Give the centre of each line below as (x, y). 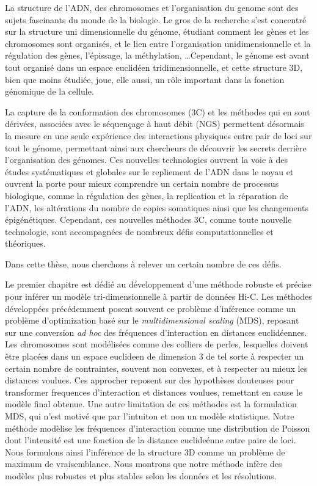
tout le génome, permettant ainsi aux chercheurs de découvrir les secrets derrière (156, 147)
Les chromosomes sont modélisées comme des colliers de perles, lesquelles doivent (157, 344)
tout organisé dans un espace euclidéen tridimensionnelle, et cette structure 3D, (154, 67)
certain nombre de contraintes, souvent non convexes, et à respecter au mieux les (156, 368)
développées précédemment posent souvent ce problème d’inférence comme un (151, 308)
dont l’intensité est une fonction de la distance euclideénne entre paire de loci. (151, 440)
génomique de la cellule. (49, 91)
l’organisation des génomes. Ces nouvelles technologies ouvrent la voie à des (146, 160)
